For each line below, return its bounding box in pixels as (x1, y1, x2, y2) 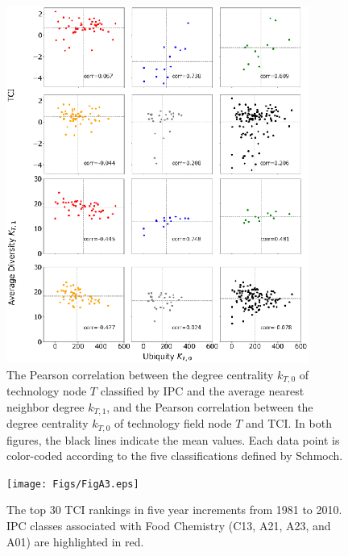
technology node (6, 383, 87, 399)
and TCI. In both (245, 415, 332, 432)
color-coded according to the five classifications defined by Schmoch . (6, 447, 343, 464)
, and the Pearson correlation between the (106, 398, 313, 415)
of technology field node (114, 415, 232, 432)
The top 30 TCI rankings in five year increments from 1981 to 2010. (6, 501, 342, 518)
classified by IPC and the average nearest (100, 383, 304, 399)
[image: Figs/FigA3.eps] (6, 478, 139, 490)
